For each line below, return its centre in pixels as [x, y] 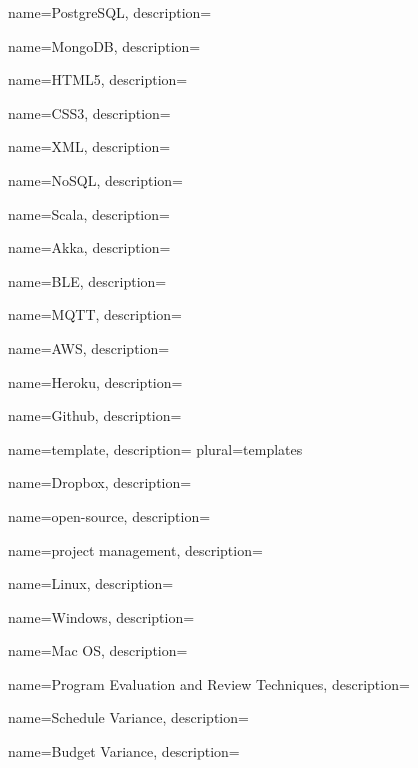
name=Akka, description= [89, 247]
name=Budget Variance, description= [124, 751]
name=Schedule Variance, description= [128, 717]
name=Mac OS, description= [98, 650]
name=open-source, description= [109, 515]
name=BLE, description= [87, 280]
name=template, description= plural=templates [155, 448]
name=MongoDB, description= [104, 45]
